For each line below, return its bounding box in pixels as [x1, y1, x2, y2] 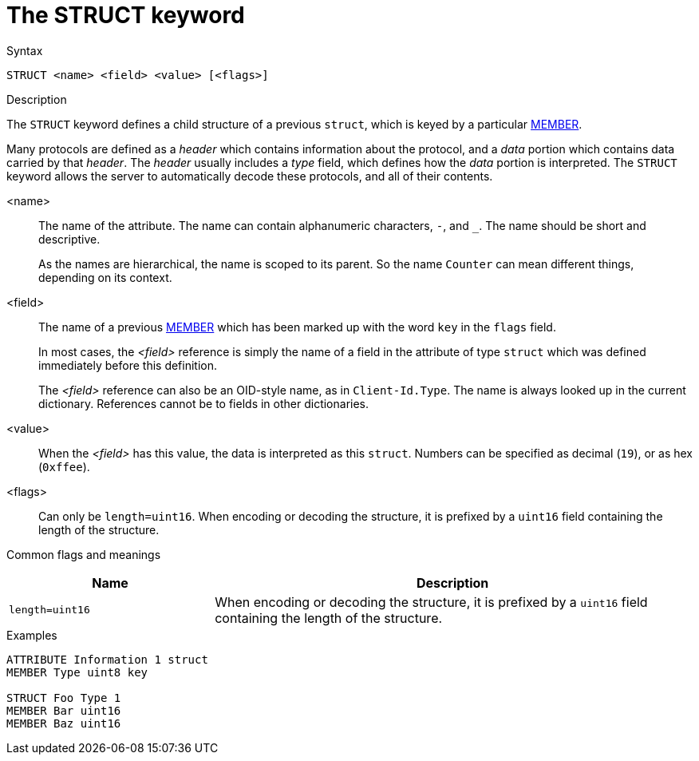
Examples [6, 628, 57, 642]
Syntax [6, 43, 43, 57]
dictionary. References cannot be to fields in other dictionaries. [38, 396, 369, 410]
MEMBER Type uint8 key [6, 665, 148, 679]
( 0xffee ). [38, 459, 90, 474]
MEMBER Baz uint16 [6, 716, 121, 730]
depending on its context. [38, 270, 172, 284]
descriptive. [38, 232, 101, 246]
